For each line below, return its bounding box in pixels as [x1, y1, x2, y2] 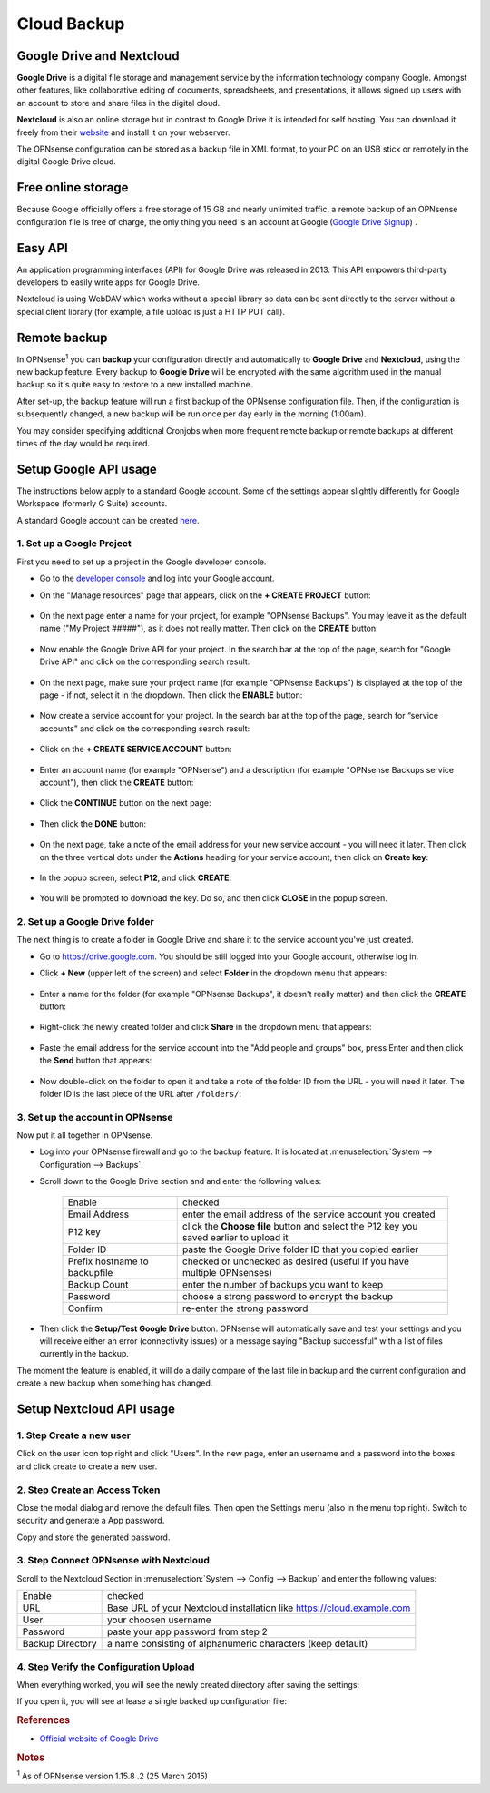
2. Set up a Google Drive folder [16, 916, 154, 928]
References [16, 1714, 71, 1727]
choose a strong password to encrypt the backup [181, 1289, 394, 1302]
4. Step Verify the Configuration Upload [16, 1661, 195, 1673]
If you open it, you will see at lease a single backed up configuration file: [16, 1696, 288, 1707]
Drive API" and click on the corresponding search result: [39, 656, 250, 667]
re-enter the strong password [181, 1302, 309, 1315]
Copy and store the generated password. [16, 1532, 171, 1543]
